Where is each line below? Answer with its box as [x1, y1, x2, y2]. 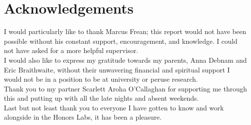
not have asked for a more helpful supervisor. [4, 45, 139, 55]
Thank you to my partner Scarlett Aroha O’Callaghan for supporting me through [4, 83, 247, 93]
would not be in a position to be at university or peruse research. [4, 74, 198, 84]
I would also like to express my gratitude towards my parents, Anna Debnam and [4, 54, 247, 65]
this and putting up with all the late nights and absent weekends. [4, 93, 199, 103]
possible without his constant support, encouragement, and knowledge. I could [4, 36, 237, 46]
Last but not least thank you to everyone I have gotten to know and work [4, 102, 224, 112]
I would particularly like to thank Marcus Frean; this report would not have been [4, 26, 247, 36]
